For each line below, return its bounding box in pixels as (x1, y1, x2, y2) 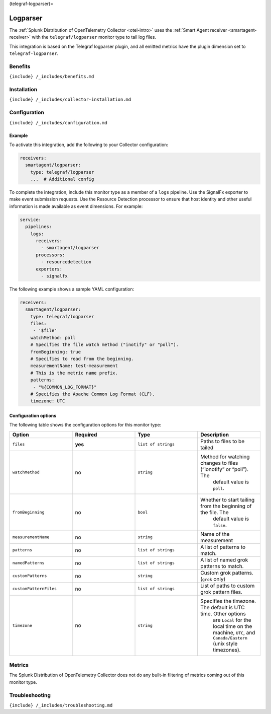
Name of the (200, 530, 230, 537)
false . (212, 521, 227, 528)
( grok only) (200, 576, 226, 583)
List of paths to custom (200, 582, 255, 589)
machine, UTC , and (212, 629, 255, 636)
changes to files (200, 459, 238, 466)
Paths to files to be (200, 438, 245, 445)
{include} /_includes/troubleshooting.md (9, 702, 113, 708)
